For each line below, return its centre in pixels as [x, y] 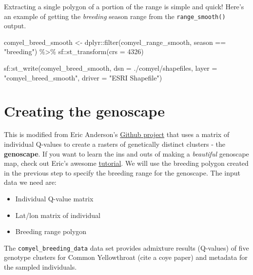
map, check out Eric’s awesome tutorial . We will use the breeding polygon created [126, 163]
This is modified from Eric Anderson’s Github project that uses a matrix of [117, 134]
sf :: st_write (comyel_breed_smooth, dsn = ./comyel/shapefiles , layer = [111, 68]
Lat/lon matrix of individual [58, 215]
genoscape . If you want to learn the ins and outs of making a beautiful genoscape [126, 153]
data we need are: [30, 182]
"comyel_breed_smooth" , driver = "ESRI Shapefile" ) [83, 77]
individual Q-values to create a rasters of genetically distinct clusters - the [115, 144]
